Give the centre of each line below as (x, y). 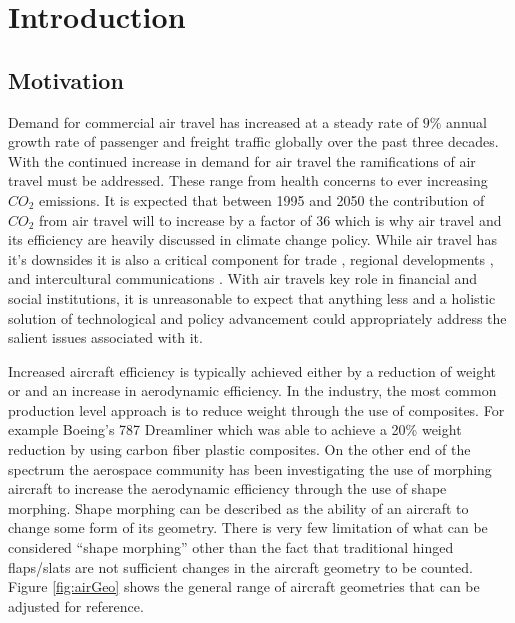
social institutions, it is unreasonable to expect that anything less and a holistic (252, 297)
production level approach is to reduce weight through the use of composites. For (256, 409)
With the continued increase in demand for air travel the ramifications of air (242, 160)
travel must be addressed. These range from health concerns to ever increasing (248, 180)
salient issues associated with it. (105, 337)
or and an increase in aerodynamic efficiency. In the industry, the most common (252, 390)
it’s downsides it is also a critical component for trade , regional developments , (251, 258)
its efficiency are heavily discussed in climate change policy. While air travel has (252, 239)
